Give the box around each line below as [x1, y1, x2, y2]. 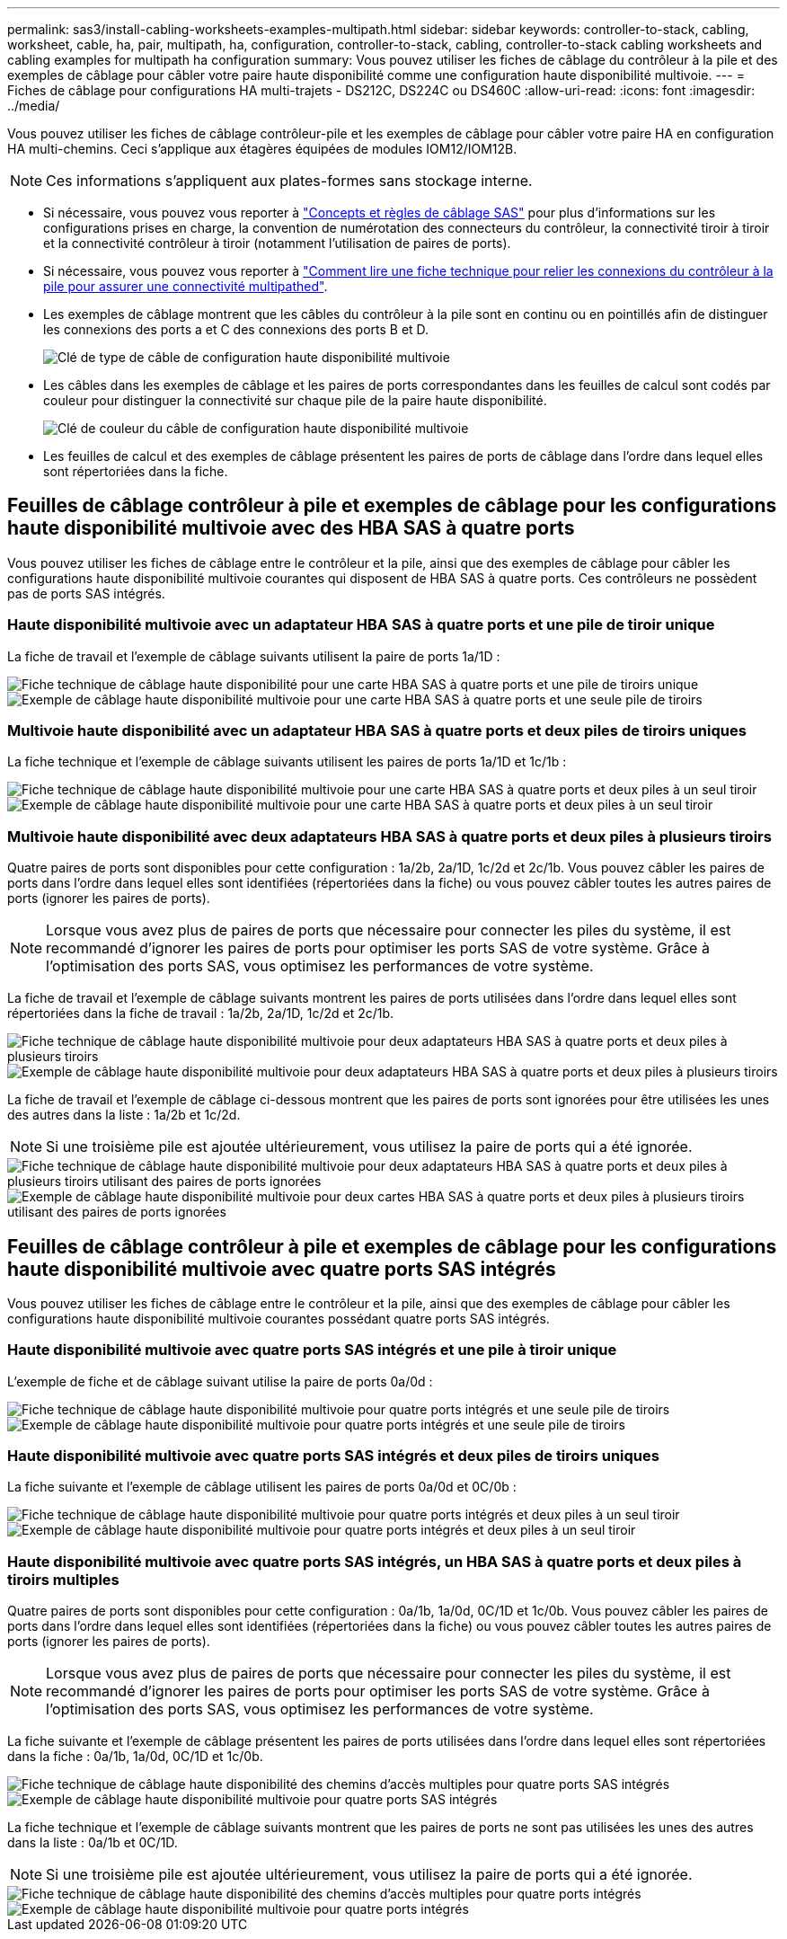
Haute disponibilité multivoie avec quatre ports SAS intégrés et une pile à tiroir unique [7, 1341, 617, 1359]
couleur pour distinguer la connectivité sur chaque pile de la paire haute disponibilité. [43, 393, 547, 408]
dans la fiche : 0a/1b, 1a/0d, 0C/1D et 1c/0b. [7, 1749, 263, 1765]
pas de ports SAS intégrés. [7, 585, 165, 601]
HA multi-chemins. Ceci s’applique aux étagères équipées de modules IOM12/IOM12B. [7, 141, 517, 156]
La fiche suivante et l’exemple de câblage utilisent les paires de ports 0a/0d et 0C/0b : [7, 1479, 517, 1495]
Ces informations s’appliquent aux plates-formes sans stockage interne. [46, 172, 533, 190]
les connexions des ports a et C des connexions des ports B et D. [43, 322, 429, 337]
